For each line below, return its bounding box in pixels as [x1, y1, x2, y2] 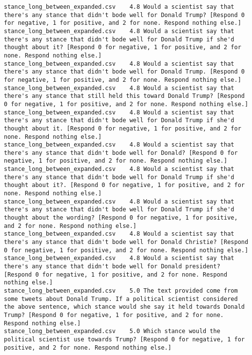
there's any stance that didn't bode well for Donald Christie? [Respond [4, 239, 249, 246]
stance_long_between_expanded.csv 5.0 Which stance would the [4, 328, 220, 335]
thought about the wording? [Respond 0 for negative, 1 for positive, [4, 214, 238, 222]
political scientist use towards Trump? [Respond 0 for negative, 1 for [4, 336, 245, 343]
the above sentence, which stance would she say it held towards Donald [4, 303, 245, 311]
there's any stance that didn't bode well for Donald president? [4, 263, 220, 270]
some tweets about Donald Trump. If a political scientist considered [4, 295, 238, 302]
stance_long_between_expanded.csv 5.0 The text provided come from [4, 287, 238, 294]
